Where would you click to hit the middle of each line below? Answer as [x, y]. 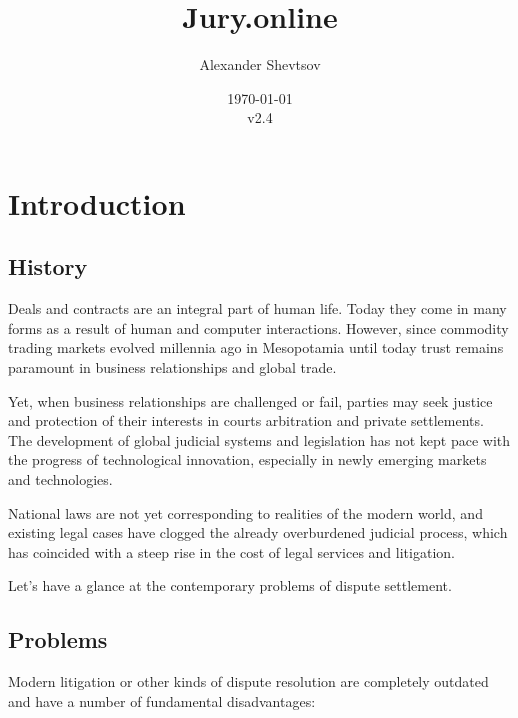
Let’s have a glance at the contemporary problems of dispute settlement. [230, 585]
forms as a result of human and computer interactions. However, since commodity [258, 327]
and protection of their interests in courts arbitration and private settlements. [246, 420]
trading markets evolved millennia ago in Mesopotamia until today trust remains [256, 347]
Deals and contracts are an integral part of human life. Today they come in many [257, 308]
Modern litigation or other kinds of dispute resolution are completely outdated [248, 681]
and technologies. [60, 479]
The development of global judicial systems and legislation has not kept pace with [259, 439]
